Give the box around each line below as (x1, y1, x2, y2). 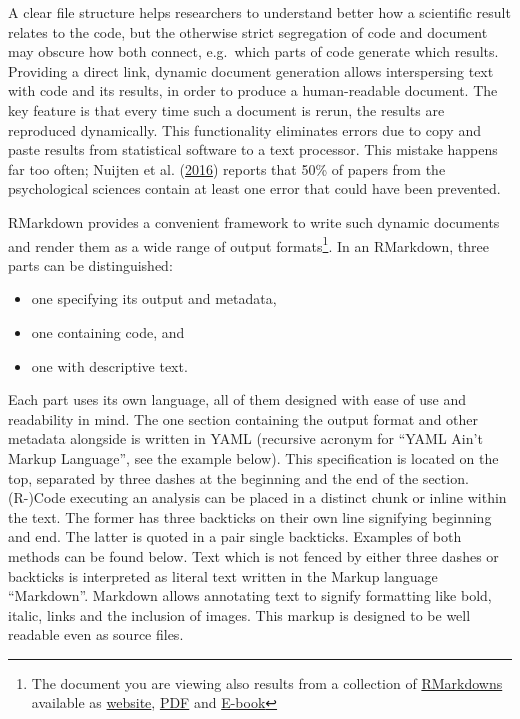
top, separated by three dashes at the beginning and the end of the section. (8, 467, 469, 488)
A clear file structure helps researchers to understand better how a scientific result (8, 2, 511, 22)
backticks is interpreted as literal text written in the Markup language (8, 565, 438, 586)
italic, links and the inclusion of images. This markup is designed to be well (8, 604, 471, 625)
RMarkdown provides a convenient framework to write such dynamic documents (8, 211, 500, 232)
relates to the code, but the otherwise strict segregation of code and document (8, 21, 488, 42)
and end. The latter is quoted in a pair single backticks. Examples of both (8, 526, 462, 547)
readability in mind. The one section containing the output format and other (8, 408, 479, 429)
